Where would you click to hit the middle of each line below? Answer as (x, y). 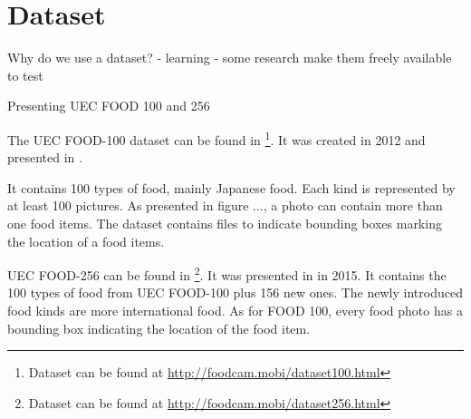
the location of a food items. (86, 241)
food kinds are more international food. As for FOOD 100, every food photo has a (235, 310)
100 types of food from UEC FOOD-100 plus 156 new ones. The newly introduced (235, 292)
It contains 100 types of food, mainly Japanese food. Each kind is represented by (231, 187)
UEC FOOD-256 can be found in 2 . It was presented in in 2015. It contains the (227, 273)
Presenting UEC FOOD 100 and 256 (109, 106)
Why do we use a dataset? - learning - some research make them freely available (230, 58)
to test (25, 75)
